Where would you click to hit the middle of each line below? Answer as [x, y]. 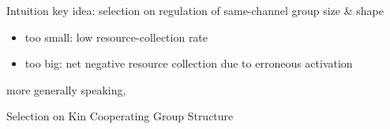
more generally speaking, [66, 89]
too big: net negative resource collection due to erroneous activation [189, 63]
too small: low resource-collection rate [116, 37]
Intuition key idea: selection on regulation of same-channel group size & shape [195, 10]
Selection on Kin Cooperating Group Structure [120, 116]
